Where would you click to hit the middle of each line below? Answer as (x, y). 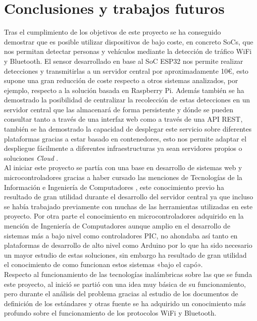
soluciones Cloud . (31, 158)
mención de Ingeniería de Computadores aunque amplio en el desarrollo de (117, 226)
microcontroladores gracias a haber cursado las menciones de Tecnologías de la (123, 177)
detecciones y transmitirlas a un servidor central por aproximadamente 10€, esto (126, 70)
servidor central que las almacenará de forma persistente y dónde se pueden (119, 109)
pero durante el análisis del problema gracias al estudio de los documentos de (121, 294)
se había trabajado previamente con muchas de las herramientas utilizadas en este (128, 206)
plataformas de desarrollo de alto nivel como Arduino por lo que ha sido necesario (128, 245)
